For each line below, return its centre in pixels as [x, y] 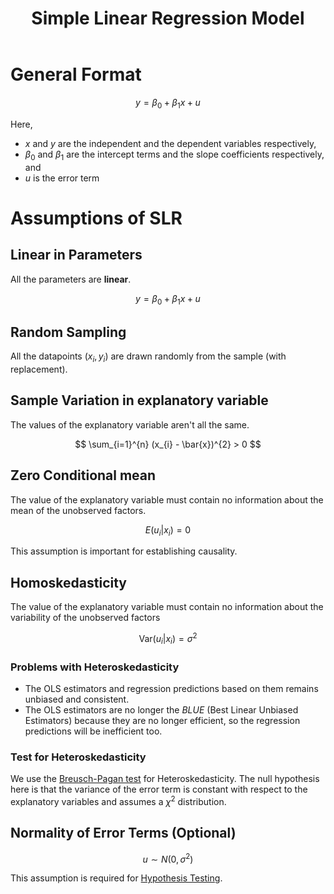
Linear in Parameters [76, 255]
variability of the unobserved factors [85, 618]
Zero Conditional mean [83, 475]
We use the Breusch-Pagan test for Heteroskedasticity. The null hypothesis [165, 779]
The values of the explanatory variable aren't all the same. [130, 424]
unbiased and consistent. [77, 699]
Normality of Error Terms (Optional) [123, 833]
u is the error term [62, 178]
